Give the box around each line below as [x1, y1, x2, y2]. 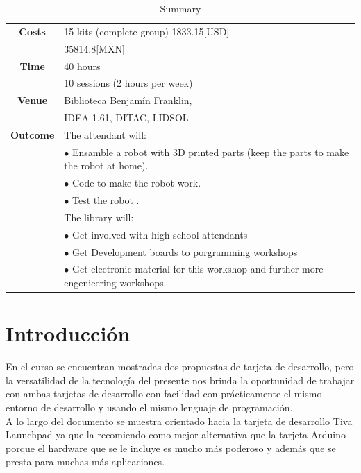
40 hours [64, 58, 101, 73]
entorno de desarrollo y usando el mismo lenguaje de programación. [6, 400, 293, 414]
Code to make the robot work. [72, 175, 201, 190]
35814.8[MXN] [64, 41, 125, 55]
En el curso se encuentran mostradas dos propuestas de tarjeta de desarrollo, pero [6, 359, 354, 374]
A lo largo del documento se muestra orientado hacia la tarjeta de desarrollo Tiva [6, 413, 353, 428]
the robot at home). [64, 158, 149, 173]
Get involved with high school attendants [72, 227, 248, 241]
